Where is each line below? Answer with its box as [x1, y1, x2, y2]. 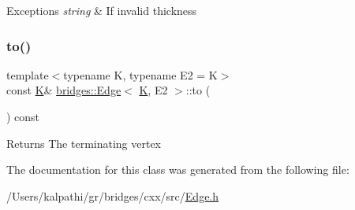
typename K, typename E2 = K [63, 66, 218, 83]
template [6, 66, 49, 83]
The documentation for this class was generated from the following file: [6, 161, 349, 178]
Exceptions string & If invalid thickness [6, 2, 197, 18]
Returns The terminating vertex [6, 134, 162, 151]
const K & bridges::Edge [6, 82, 121, 98]
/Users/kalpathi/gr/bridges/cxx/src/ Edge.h [6, 187, 219, 204]
